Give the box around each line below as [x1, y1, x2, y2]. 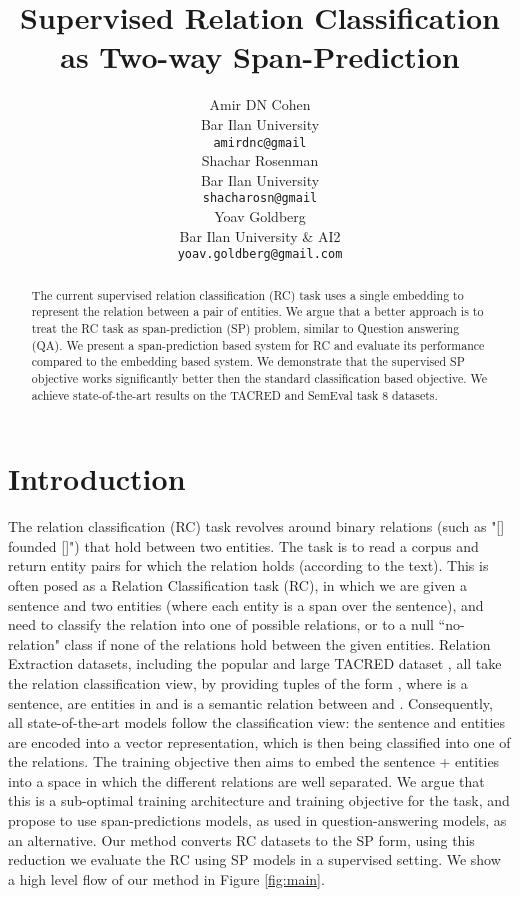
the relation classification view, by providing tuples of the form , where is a [8, 672, 468, 693]
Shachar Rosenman [201, 150, 319, 171]
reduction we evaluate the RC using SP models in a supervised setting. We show [8, 849, 501, 870]
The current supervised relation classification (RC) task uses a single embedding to [31, 286, 464, 303]
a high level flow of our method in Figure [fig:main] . [8, 868, 325, 889]
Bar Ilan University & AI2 [179, 225, 341, 246]
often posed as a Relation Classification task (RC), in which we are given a [8, 574, 467, 595]
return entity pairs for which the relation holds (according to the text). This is [8, 555, 489, 576]
